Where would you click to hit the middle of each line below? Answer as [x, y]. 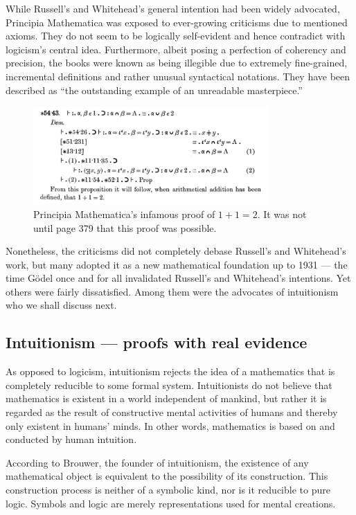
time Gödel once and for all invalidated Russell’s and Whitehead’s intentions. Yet [178, 278]
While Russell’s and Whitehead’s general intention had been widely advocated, [173, 8]
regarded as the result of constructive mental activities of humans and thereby [172, 412]
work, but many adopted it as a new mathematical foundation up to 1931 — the [177, 264]
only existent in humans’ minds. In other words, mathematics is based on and [170, 425]
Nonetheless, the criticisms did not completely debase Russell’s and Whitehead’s [176, 251]
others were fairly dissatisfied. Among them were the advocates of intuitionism [172, 291]
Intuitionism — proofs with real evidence [157, 342]
